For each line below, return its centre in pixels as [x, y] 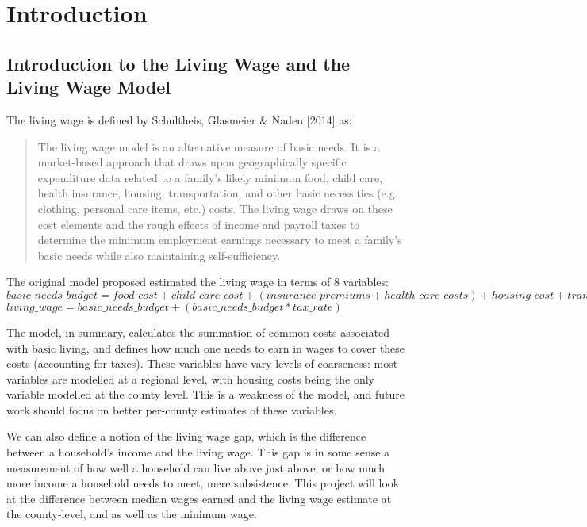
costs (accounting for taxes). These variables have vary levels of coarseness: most [202, 363]
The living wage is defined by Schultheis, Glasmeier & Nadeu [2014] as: [179, 119]
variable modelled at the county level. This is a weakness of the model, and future [206, 394]
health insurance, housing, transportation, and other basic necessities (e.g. [218, 193]
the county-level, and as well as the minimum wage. [132, 514]
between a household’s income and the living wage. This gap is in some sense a [198, 452]
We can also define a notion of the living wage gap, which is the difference [186, 436]
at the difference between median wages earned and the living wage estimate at [199, 498]
